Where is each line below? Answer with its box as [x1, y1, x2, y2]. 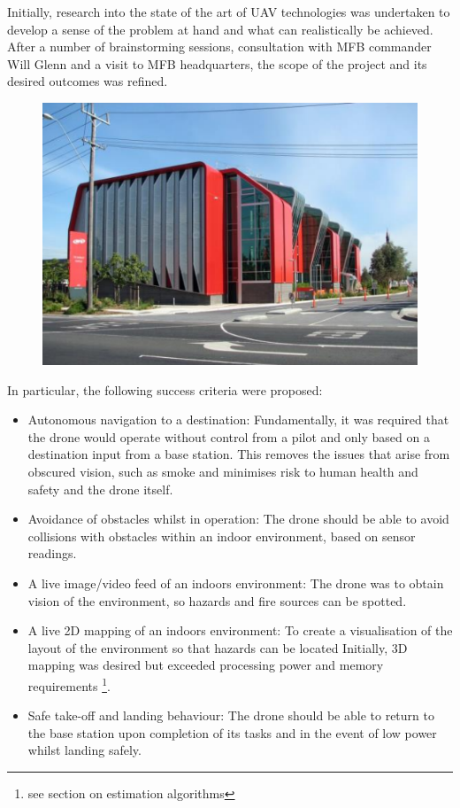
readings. [27, 544, 77, 563]
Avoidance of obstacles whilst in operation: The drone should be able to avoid [27, 509, 449, 528]
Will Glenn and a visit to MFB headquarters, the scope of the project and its [7, 54, 427, 73]
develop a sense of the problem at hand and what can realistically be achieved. [7, 19, 433, 38]
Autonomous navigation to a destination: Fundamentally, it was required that [27, 410, 449, 429]
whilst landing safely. [27, 741, 142, 759]
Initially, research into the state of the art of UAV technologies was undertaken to [7, 3, 450, 20]
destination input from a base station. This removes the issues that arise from [27, 445, 450, 463]
